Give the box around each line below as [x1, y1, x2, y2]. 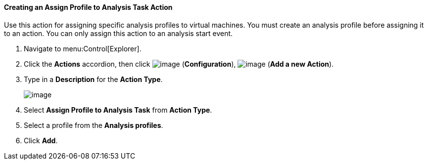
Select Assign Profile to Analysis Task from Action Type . [24, 105, 212, 114]
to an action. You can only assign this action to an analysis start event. [4, 29, 233, 38]
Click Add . [24, 136, 58, 145]
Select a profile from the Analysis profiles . [24, 121, 163, 129]
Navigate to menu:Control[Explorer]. [24, 44, 142, 53]
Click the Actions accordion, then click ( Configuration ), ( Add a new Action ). [24, 59, 334, 68]
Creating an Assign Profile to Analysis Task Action [4, 3, 173, 11]
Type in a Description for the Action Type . [24, 75, 163, 83]
